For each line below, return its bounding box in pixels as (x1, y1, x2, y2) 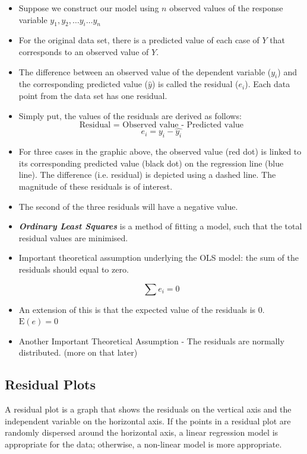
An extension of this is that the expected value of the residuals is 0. (18, 303, 265, 315)
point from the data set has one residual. (18, 89, 167, 101)
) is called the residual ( (151, 78, 239, 90)
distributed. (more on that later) (18, 346, 138, 359)
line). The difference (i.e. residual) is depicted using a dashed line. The (18, 168, 276, 181)
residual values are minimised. (18, 231, 128, 244)
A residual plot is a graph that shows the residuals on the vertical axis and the (5, 403, 292, 415)
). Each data (245, 78, 290, 90)
